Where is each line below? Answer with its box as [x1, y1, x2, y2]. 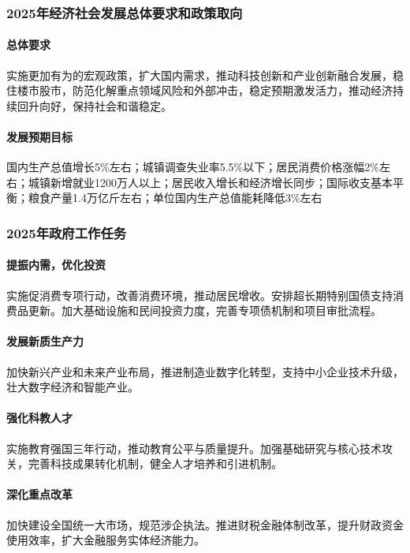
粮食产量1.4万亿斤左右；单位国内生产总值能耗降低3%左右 [28, 189, 322, 206]
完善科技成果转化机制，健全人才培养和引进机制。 [28, 455, 282, 472]
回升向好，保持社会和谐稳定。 [17, 97, 172, 114]
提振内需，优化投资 [6, 256, 106, 273]
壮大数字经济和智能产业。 [6, 379, 139, 395]
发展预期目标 [6, 129, 73, 145]
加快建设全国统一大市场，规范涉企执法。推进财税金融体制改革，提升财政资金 [6, 516, 404, 532]
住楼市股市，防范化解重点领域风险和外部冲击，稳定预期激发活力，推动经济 [6, 82, 393, 99]
